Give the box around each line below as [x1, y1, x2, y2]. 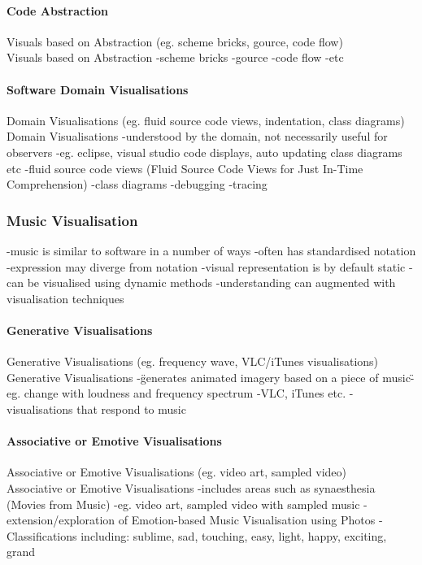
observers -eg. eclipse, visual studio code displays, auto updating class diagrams [7, 143, 402, 160]
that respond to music [76, 400, 186, 417]
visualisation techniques [7, 289, 124, 306]
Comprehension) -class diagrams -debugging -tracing [7, 176, 268, 193]
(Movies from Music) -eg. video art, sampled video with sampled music [7, 495, 360, 512]
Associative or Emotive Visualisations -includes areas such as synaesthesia [7, 479, 376, 496]
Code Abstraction [7, 2, 108, 19]
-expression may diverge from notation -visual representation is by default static [7, 258, 406, 275]
